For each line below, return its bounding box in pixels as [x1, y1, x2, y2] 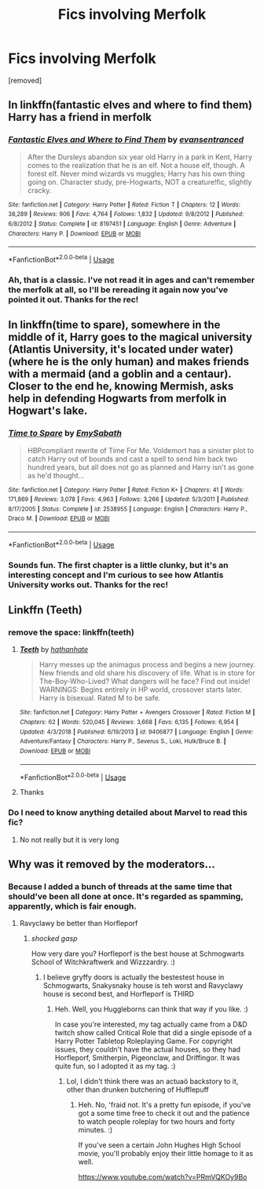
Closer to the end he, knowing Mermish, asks [8, 379, 234, 393]
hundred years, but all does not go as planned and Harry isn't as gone [27, 462, 255, 472]
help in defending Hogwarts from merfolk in [8, 392, 227, 405]
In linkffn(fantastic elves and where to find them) [8, 98, 253, 112]
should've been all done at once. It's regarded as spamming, [8, 891, 244, 902]
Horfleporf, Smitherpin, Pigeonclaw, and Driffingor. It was [54, 1053, 240, 1063]
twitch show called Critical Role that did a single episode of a [54, 1028, 252, 1037]
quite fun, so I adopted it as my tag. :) [54, 1062, 176, 1071]
